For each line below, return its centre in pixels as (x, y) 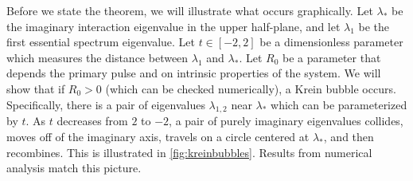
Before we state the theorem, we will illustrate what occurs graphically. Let (190, 10)
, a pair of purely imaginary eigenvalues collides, (286, 121)
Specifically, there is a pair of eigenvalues (106, 104)
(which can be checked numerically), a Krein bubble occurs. (251, 88)
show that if (36, 88)
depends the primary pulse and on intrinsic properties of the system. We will (194, 73)
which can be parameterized (339, 104)
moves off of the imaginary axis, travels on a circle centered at (158, 136)
